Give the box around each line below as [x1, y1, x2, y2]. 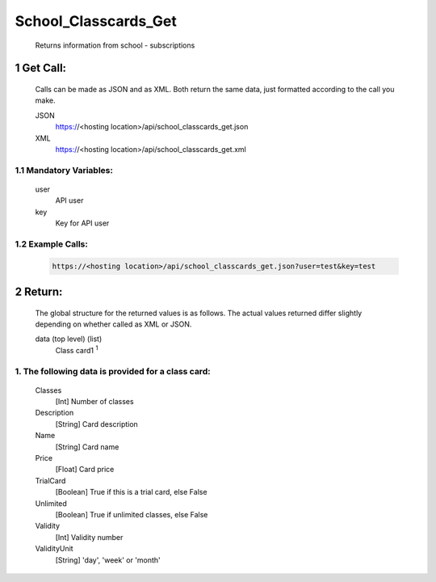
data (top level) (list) [35, 334, 103, 344]
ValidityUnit [35, 544, 73, 554]
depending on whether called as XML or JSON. [35, 319, 192, 329]
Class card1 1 [55, 344, 99, 355]
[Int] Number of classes [55, 397, 134, 407]
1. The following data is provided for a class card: [15, 365, 211, 377]
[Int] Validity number [55, 532, 124, 542]
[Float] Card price [55, 465, 115, 474]
